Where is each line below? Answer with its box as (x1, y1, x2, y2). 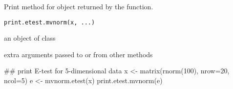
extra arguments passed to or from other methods (4, 49, 153, 59)
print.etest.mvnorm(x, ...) (4, 19, 95, 26)
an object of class (4, 33, 56, 43)
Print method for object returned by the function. (4, 1, 153, 11)
